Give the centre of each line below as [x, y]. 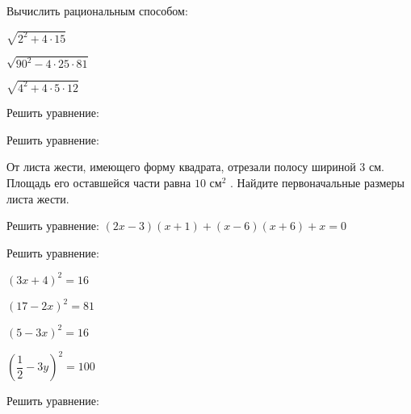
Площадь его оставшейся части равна [99, 183]
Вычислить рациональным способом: [97, 10]
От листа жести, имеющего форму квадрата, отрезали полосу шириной [181, 167]
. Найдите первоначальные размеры [317, 183]
